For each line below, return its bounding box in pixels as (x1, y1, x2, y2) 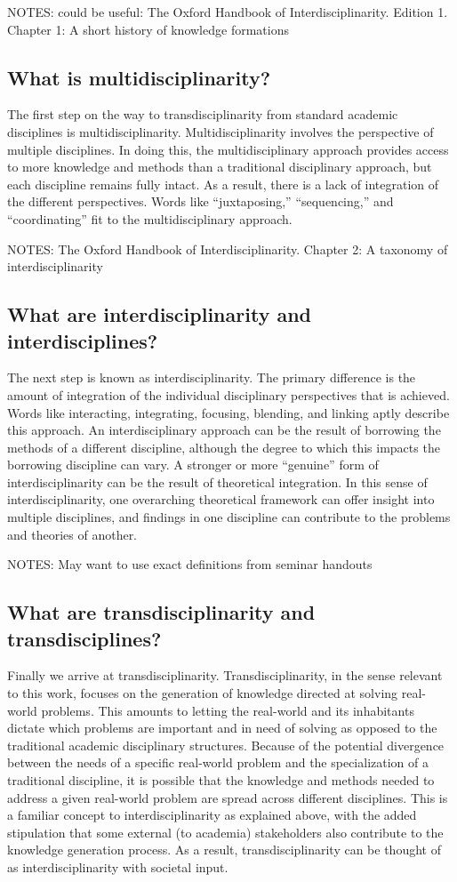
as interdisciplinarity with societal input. (7, 857, 228, 876)
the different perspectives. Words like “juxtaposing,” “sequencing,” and (7, 192, 394, 211)
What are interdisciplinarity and (7, 301, 312, 328)
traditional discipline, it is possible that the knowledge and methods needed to (7, 771, 435, 790)
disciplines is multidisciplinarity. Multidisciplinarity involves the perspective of (7, 122, 434, 140)
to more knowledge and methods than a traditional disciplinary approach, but (7, 157, 432, 176)
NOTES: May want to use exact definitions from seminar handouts (7, 555, 373, 573)
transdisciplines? (7, 624, 162, 652)
